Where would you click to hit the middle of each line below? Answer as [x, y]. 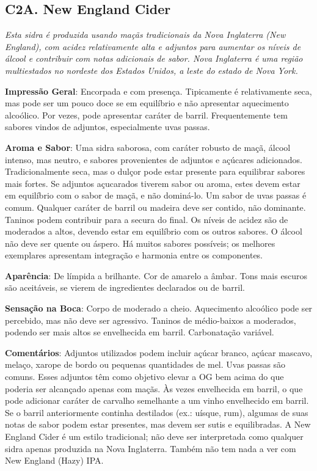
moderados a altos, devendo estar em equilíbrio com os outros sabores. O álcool [154, 231]
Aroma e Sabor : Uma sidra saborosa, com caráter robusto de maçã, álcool [148, 147]
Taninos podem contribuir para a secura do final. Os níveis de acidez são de [147, 219]
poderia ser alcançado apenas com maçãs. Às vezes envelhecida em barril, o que [154, 388]
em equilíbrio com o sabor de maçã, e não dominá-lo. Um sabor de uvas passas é [156, 195]
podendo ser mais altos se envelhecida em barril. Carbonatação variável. [140, 332]
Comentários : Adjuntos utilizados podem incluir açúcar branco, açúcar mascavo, [159, 352]
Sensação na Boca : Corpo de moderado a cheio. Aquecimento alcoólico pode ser [159, 308]
